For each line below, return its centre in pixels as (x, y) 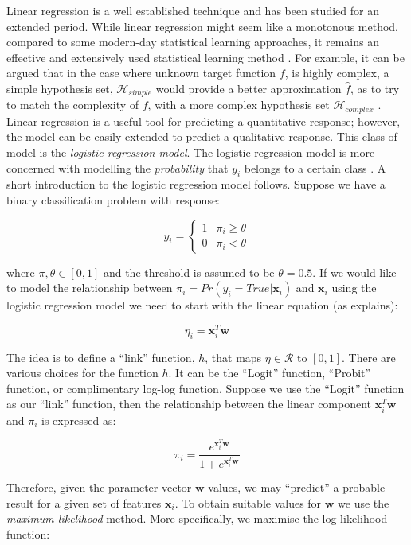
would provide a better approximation (249, 88)
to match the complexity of (73, 105)
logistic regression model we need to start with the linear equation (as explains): (202, 305)
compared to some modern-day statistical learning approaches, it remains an (193, 42)
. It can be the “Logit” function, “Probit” (270, 373)
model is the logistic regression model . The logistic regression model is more (191, 152)
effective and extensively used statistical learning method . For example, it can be (205, 57)
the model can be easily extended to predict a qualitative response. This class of (202, 136)
